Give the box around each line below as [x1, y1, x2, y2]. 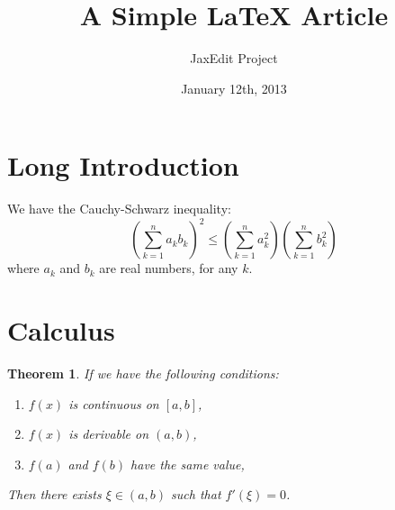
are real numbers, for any [99, 259, 238, 278]
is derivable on [68, 424, 149, 443]
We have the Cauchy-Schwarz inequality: [7, 199, 231, 218]
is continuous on [68, 394, 159, 413]
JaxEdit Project [190, 49, 278, 68]
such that [171, 485, 221, 504]
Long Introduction [7, 147, 239, 184]
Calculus [7, 312, 115, 349]
